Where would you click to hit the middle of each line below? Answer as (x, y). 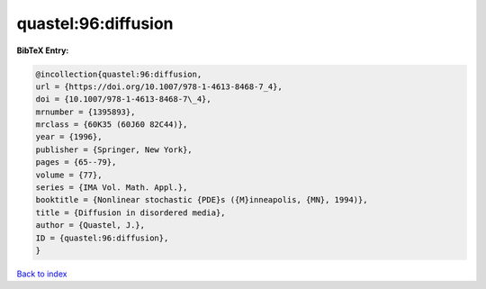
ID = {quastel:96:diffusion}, (102, 238)
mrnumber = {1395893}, (85, 112)
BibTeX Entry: (43, 50)
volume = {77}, (69, 175)
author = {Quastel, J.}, (90, 226)
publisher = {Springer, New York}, (114, 149)
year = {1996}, (69, 137)
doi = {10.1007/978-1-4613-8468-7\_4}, (123, 99)
